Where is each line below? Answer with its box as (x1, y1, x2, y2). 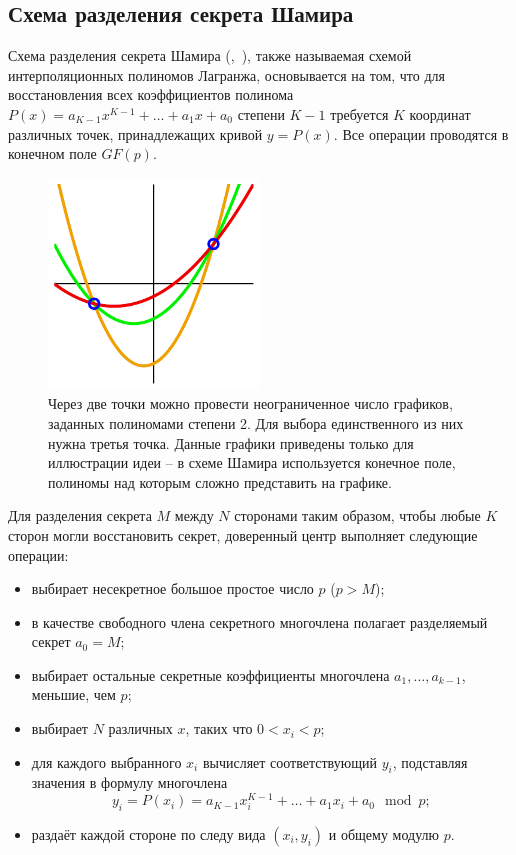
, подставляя (392, 751, 468, 772)
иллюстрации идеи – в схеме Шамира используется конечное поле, (48, 452, 456, 473)
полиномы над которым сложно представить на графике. (48, 471, 392, 492)
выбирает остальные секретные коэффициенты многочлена (31, 664, 390, 685)
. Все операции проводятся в (333, 123, 509, 144)
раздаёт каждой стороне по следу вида (31, 823, 266, 844)
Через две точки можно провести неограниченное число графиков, (48, 393, 453, 414)
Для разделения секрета (8, 505, 152, 526)
